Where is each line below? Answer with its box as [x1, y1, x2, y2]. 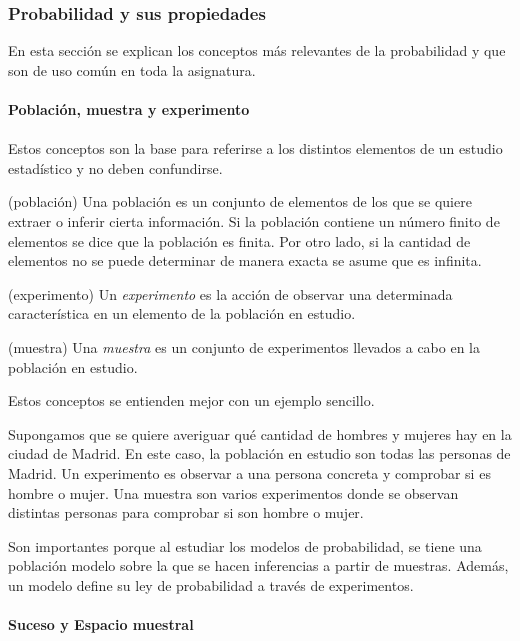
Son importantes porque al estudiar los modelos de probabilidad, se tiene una [8, 535, 482, 556]
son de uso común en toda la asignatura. [8, 59, 256, 80]
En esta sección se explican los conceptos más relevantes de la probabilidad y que [8, 40, 506, 61]
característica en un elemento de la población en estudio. [8, 303, 356, 324]
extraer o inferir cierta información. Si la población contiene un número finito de [8, 210, 500, 231]
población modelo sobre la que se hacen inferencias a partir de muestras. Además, [8, 555, 509, 576]
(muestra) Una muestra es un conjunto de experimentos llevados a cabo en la [8, 336, 481, 357]
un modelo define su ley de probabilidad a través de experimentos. [8, 574, 414, 595]
